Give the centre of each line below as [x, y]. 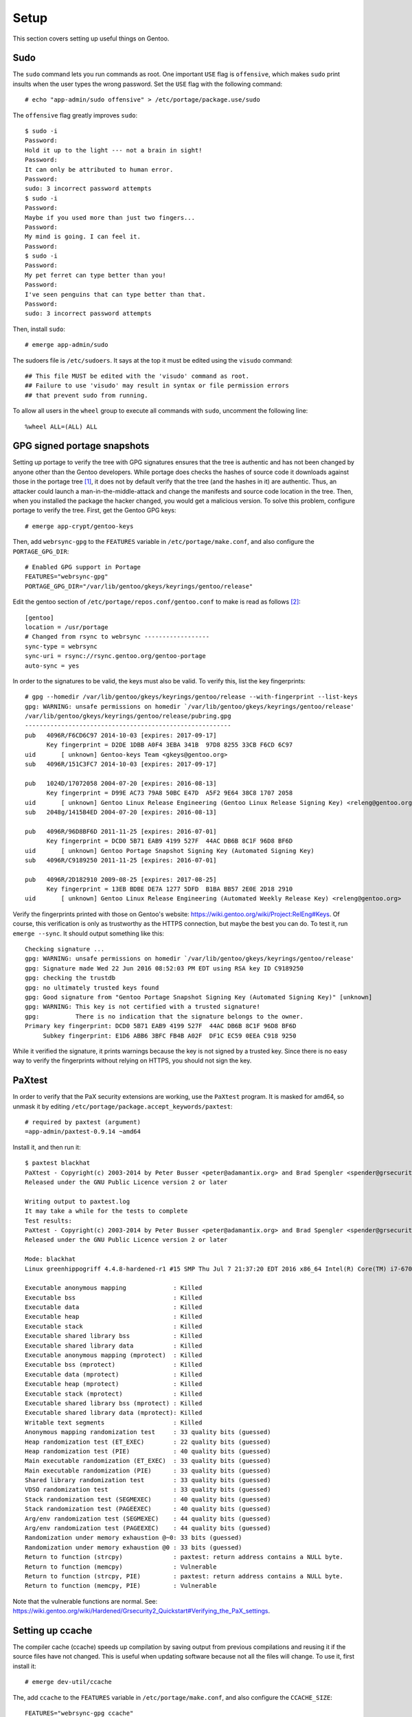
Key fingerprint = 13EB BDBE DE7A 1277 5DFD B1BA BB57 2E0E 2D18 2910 [170, 889]
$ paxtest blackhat [58, 1163]
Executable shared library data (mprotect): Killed [114, 1413]
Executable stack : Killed [114, 1326]
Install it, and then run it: [47, 1147]
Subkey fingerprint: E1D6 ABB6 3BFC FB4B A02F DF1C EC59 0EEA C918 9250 [170, 1036]
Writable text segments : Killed [114, 1422]
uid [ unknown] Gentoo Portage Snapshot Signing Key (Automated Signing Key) [170, 851]
